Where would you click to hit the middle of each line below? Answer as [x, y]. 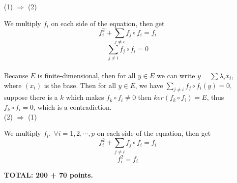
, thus [215, 97]
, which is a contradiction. [72, 107]
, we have [149, 85]
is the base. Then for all [80, 85]
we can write [176, 75]
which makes [85, 97]
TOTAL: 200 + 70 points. [49, 174]
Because [16, 75]
